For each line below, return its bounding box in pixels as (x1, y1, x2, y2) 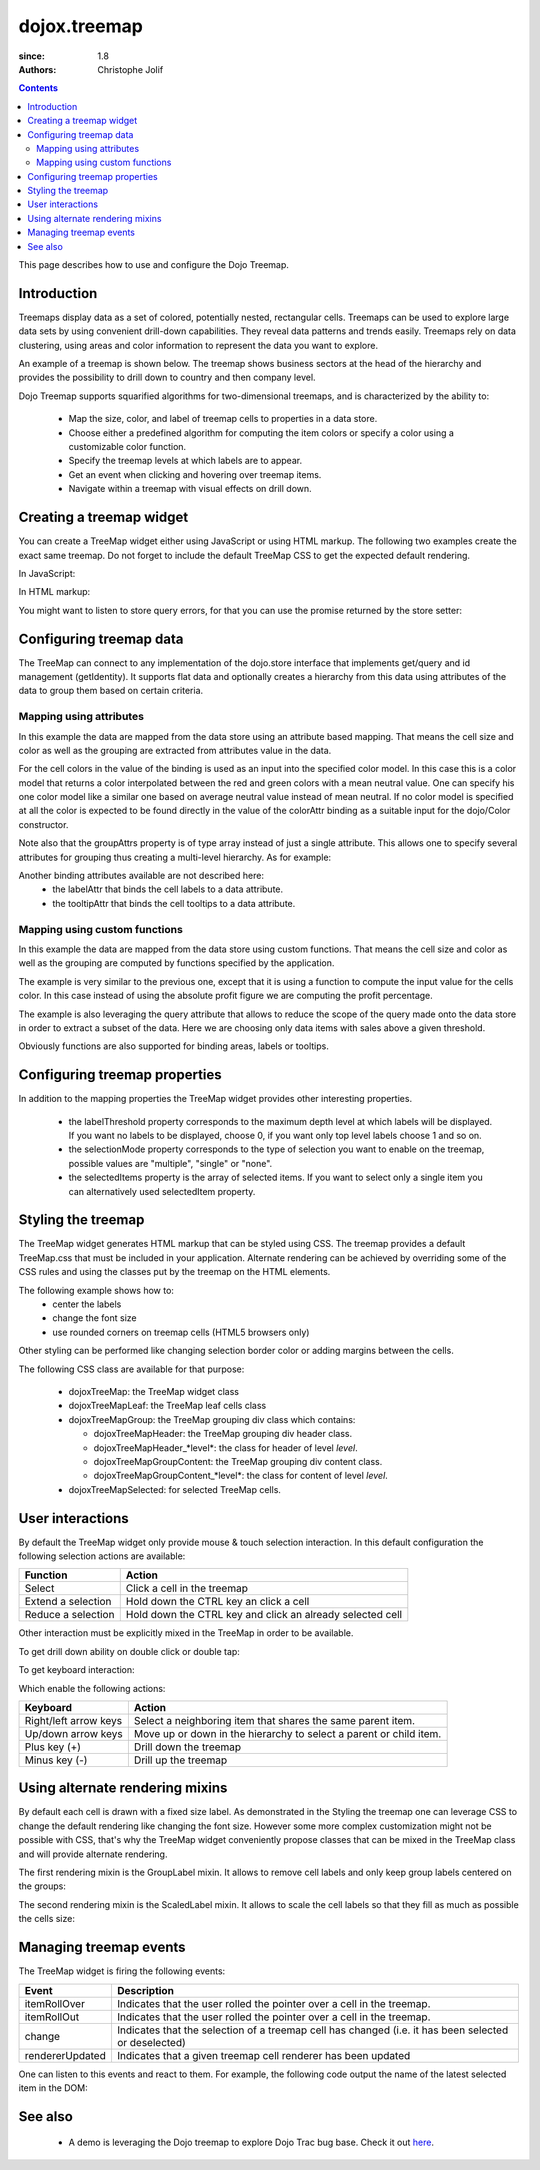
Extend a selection (24, 1595, 112, 1609)
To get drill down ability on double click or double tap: (18, 1645, 240, 1657)
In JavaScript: (18, 567, 76, 579)
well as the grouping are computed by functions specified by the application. (18, 957, 335, 969)
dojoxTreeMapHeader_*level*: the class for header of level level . (93, 1441, 359, 1454)
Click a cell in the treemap (125, 1581, 249, 1595)
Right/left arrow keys (24, 1713, 123, 1727)
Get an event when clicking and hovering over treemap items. (68, 468, 322, 480)
